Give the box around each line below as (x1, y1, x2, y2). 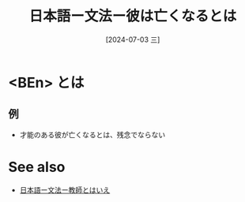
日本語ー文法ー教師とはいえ (19, 185, 111, 194)
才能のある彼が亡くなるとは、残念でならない (19, 129, 166, 139)
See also (8, 158, 66, 176)
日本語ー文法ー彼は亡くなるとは (28, 7, 237, 25)
